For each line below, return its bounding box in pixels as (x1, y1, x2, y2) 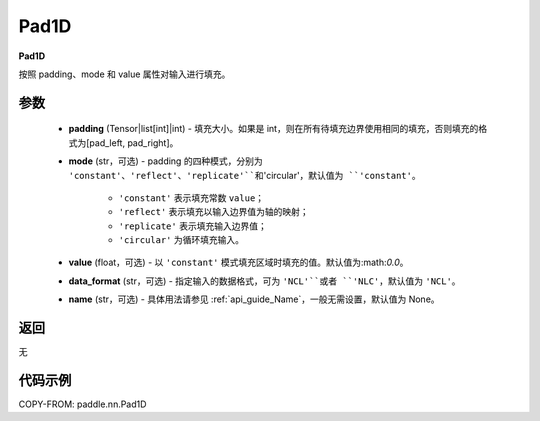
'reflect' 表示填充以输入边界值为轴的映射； (118, 206, 309, 218)
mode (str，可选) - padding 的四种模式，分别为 (68, 155, 264, 167)
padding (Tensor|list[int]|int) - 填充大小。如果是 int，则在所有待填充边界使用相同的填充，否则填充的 (68, 123, 479, 135)
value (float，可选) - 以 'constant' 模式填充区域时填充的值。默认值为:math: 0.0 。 (68, 256, 409, 269)
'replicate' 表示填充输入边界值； (118, 220, 267, 232)
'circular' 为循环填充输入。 (118, 234, 245, 246)
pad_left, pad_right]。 (89, 136, 179, 149)
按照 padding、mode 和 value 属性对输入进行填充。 (18, 68, 231, 80)
